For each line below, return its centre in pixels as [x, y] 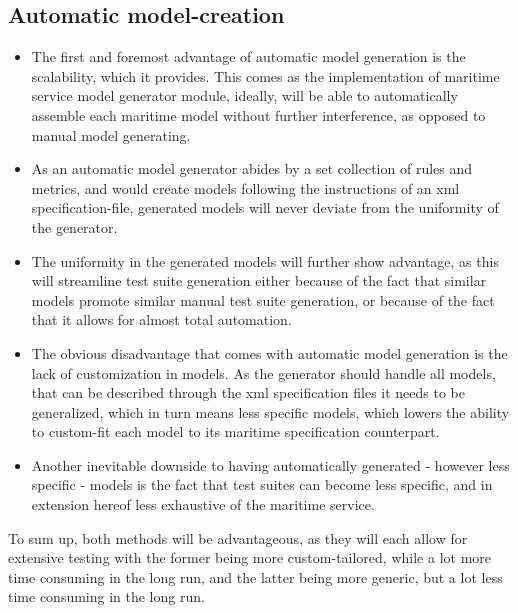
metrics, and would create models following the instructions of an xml [245, 187]
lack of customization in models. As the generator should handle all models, [263, 372]
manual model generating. [111, 134]
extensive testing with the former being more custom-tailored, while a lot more [249, 557]
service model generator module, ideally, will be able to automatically [244, 95]
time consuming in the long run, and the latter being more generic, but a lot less [255, 576]
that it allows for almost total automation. [161, 319]
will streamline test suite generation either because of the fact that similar [259, 280]
